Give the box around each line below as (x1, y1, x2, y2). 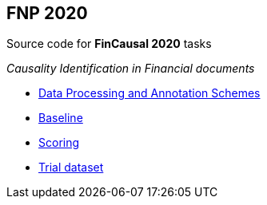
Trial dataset (38, 160, 104, 175)
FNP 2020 (6, 3, 88, 23)
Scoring (38, 136, 80, 150)
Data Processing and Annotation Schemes (38, 86, 261, 101)
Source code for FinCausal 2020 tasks (6, 37, 212, 51)
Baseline (38, 111, 83, 125)
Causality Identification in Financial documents (6, 61, 255, 76)
